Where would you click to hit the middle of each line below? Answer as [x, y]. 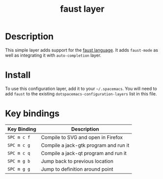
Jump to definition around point [77, 169]
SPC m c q [19, 153]
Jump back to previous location [77, 161]
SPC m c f [19, 137]
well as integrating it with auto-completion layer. [53, 55]
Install [18, 75]
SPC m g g [19, 169]
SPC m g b [19, 161]
